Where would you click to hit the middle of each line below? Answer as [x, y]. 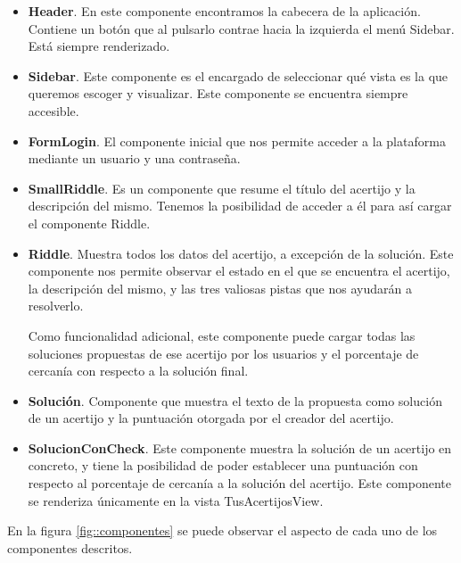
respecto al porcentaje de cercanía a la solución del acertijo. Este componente [240, 483]
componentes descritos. [70, 547]
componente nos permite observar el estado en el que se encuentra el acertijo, [239, 271]
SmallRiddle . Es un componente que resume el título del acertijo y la [222, 188]
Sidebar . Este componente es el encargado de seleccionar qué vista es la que [238, 75]
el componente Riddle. [89, 223]
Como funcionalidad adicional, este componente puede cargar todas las [222, 335]
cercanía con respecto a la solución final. [138, 371]
